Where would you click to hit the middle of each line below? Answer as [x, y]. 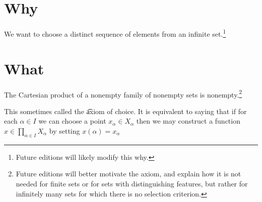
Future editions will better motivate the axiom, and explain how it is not [128, 174]
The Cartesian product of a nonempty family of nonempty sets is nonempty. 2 [123, 93]
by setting [64, 130]
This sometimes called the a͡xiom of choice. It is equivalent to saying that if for [125, 111]
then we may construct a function [188, 121]
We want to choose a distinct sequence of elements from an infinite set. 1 [115, 33]
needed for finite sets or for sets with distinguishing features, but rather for [132, 183]
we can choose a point [72, 121]
